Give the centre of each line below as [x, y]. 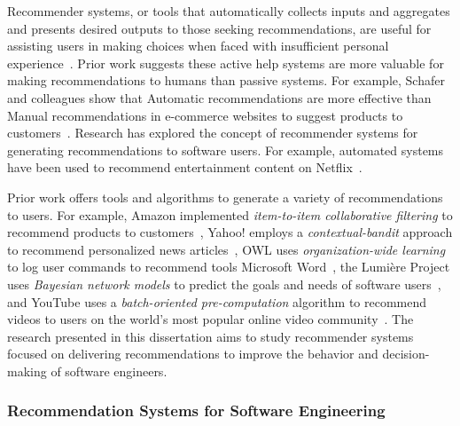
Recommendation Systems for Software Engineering [196, 410]
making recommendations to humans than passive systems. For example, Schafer [226, 80]
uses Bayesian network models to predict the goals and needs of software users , [224, 284]
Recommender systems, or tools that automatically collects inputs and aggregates [229, 11]
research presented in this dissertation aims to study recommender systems [211, 336]
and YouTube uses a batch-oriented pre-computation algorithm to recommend [217, 301]
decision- [406, 354]
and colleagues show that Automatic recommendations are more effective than [219, 97]
